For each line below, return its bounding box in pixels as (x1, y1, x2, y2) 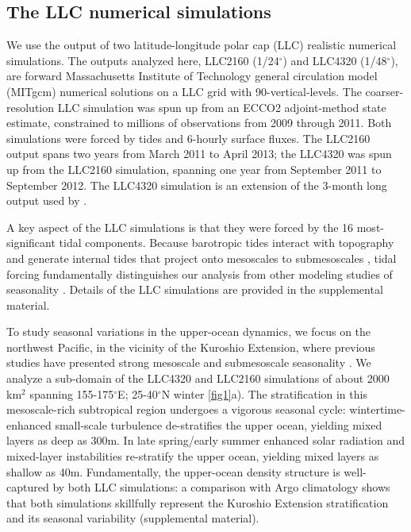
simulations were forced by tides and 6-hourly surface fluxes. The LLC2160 (6, 129, 371, 146)
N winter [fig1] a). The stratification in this (161, 385, 367, 402)
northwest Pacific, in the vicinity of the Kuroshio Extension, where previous (6, 338, 375, 355)
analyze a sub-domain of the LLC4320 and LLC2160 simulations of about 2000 (6, 370, 390, 387)
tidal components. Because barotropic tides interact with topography (59, 234, 394, 251)
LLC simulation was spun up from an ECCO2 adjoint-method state (57, 98, 386, 115)
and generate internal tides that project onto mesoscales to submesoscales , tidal (6, 249, 397, 266)
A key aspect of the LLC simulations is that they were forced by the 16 (6, 218, 354, 235)
